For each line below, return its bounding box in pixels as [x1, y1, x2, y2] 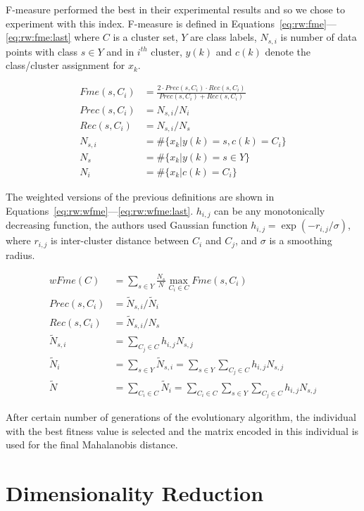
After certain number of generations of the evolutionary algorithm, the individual [6, 410, 356, 424]
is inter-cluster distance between [51, 233, 189, 248]
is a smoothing [269, 233, 332, 248]
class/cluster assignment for [6, 58, 125, 72]
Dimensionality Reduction [6, 479, 264, 507]
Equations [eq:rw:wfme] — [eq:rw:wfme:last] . [6, 203, 194, 217]
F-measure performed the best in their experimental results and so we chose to [6, 2, 345, 16]
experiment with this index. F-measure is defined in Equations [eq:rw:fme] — [6, 15, 337, 30]
